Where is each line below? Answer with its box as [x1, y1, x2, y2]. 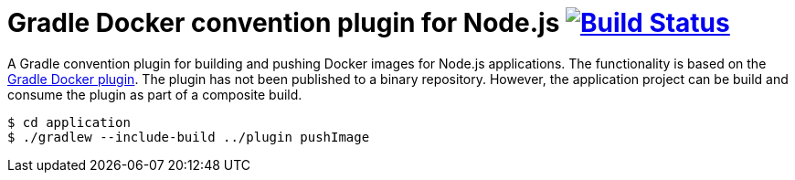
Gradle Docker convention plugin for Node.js [7, 7, 560, 38]
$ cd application [7, 114, 131, 130]
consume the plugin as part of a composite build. [7, 86, 302, 102]
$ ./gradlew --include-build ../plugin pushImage [7, 129, 370, 144]
